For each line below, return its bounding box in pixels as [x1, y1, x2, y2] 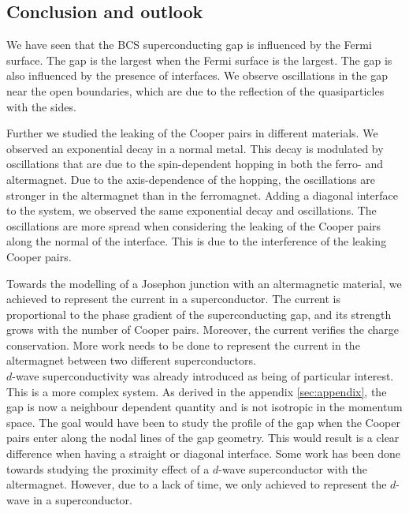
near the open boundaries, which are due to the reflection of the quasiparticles [6, 82, 385, 99]
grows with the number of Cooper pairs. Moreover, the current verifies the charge [6, 321, 399, 338]
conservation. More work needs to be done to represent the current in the [6, 336, 360, 353]
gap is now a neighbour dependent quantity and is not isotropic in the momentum [6, 399, 403, 415]
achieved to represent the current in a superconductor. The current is [6, 290, 341, 307]
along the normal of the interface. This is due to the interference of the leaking [6, 233, 387, 249]
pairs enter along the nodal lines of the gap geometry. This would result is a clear [6, 429, 400, 446]
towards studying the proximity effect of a [6, 460, 210, 477]
